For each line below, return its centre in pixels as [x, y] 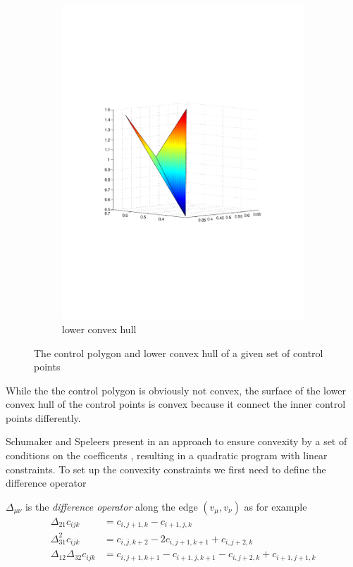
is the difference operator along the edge [111, 506]
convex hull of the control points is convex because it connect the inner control [176, 404]
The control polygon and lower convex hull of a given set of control [179, 353]
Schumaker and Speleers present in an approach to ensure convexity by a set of [176, 441]
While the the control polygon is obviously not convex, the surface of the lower [176, 390]
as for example [275, 506]
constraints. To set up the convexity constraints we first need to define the [166, 469]
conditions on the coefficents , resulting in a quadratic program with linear [167, 455]
